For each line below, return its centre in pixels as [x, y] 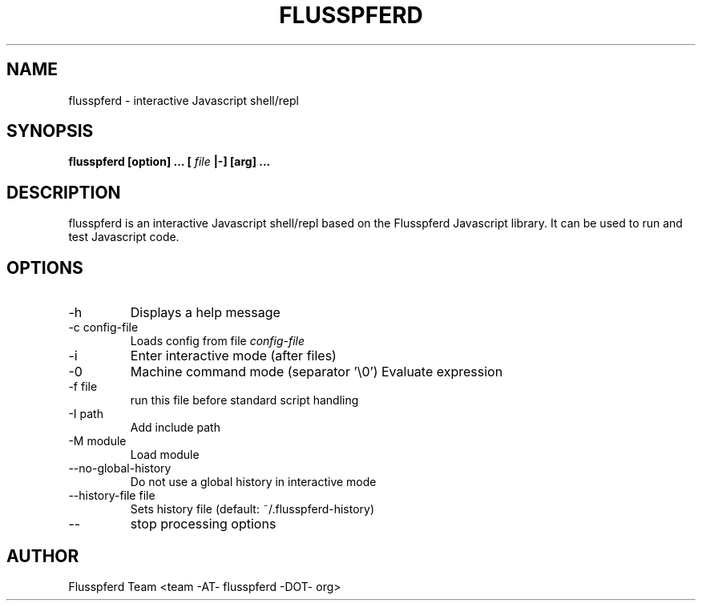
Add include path [175, 428]
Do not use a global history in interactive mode [253, 482]
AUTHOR [43, 556]
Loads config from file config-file [218, 341]
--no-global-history [120, 468]
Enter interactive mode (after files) [233, 356]
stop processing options [203, 524]
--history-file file [112, 496]
